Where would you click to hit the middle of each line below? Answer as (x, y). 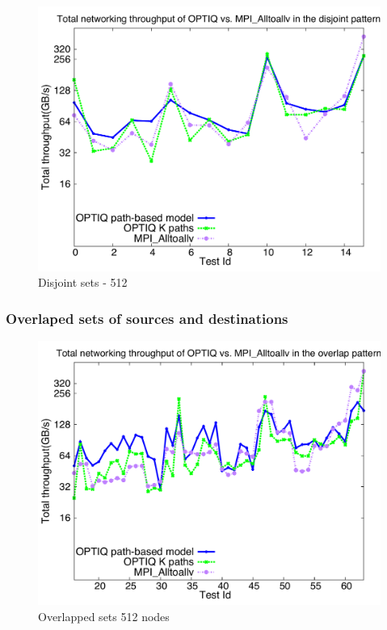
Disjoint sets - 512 (83, 282)
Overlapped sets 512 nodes (104, 617)
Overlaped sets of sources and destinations (147, 318)
